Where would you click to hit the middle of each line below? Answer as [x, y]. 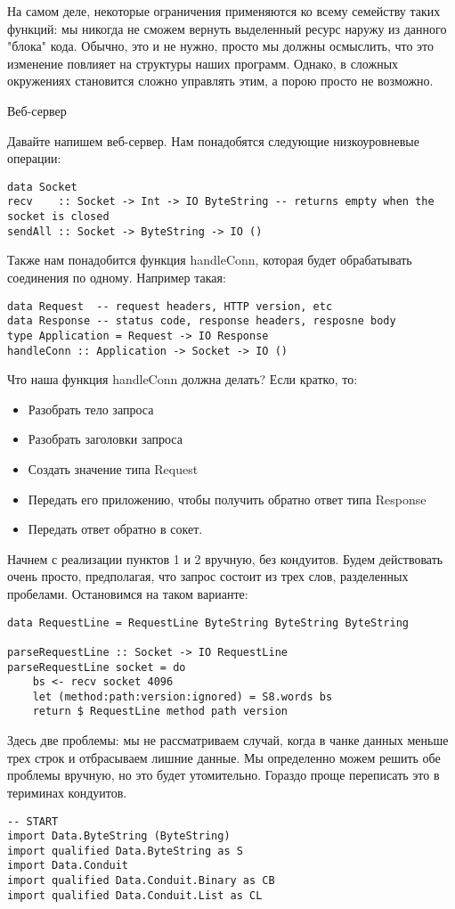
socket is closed [58, 217]
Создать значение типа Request [113, 468]
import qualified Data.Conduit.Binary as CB [141, 881]
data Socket [42, 187]
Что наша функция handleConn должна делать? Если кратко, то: [183, 379]
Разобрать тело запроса [91, 409]
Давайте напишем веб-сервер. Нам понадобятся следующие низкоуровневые [213, 140]
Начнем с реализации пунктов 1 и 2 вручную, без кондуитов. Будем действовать [225, 558]
